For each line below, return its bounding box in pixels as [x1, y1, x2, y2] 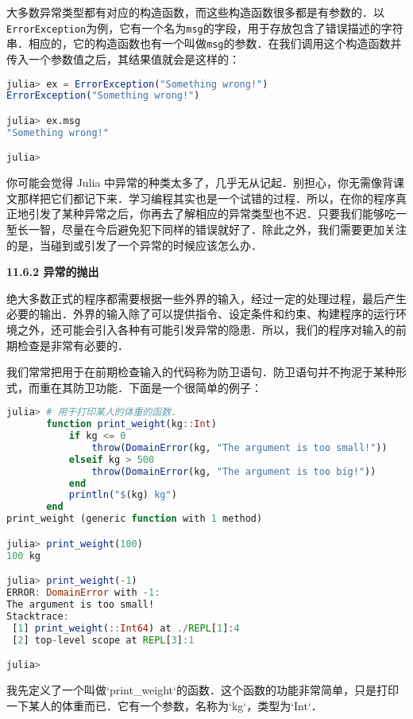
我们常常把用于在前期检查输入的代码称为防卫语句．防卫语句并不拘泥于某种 [6, 363, 396, 380]
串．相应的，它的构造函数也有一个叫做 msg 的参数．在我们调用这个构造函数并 [6, 35, 402, 52]
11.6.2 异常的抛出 [6, 263, 99, 280]
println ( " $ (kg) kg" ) [68, 489, 177, 501]
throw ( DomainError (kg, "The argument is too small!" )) [91, 441, 388, 453]
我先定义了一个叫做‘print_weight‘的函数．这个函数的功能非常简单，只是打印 [6, 681, 399, 698]
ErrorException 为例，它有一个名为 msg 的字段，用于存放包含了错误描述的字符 [6, 19, 403, 36]
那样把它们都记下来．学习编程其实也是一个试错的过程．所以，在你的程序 [17, 189, 396, 206]
